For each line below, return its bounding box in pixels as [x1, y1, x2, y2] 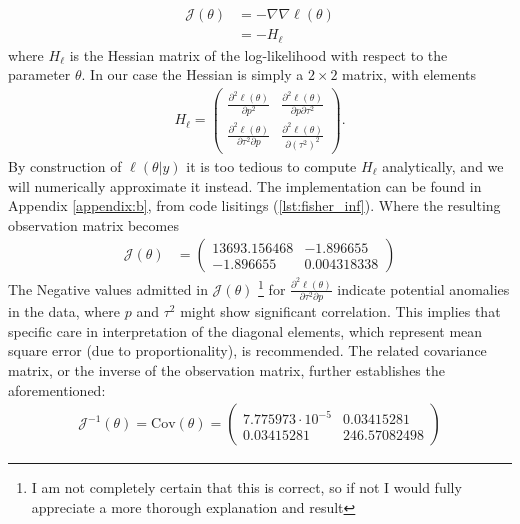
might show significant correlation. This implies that [180, 301, 501, 322]
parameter [8, 64, 71, 85]
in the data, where [8, 301, 121, 322]
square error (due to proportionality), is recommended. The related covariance [8, 340, 487, 361]
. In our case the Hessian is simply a [81, 64, 304, 85]
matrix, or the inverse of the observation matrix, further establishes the [8, 360, 445, 381]
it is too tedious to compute [186, 155, 357, 176]
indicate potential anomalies [337, 278, 510, 299]
